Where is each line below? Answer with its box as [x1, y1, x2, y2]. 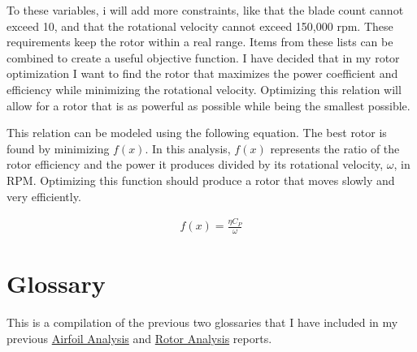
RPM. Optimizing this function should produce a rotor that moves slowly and [7, 171, 395, 188]
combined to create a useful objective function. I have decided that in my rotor [7, 49, 400, 66]
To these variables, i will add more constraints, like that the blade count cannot [7, 2, 404, 18]
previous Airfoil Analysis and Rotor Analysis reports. [7, 330, 272, 347]
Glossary [7, 267, 106, 300]
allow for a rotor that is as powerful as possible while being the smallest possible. [7, 97, 410, 114]
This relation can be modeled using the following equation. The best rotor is [7, 124, 387, 141]
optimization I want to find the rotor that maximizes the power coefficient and [7, 65, 398, 82]
